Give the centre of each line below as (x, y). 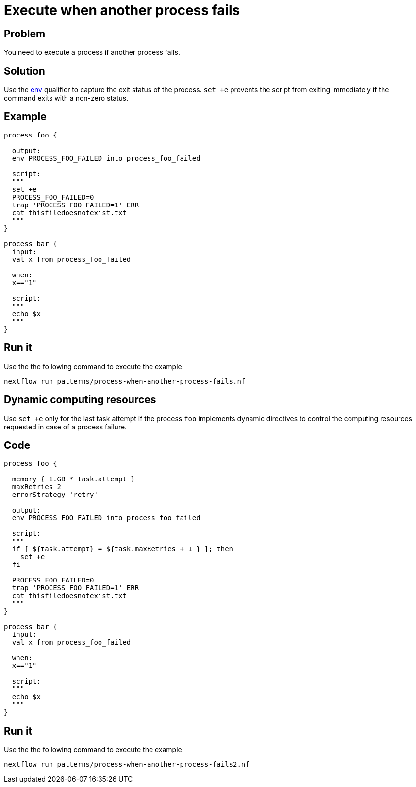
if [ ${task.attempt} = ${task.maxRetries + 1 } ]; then (123, 549)
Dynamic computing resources (80, 400)
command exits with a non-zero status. (66, 98)
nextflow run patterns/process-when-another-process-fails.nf (125, 381)
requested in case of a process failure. (66, 427)
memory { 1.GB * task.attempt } (73, 479)
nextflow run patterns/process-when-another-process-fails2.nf (127, 764)
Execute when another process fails (122, 10)
